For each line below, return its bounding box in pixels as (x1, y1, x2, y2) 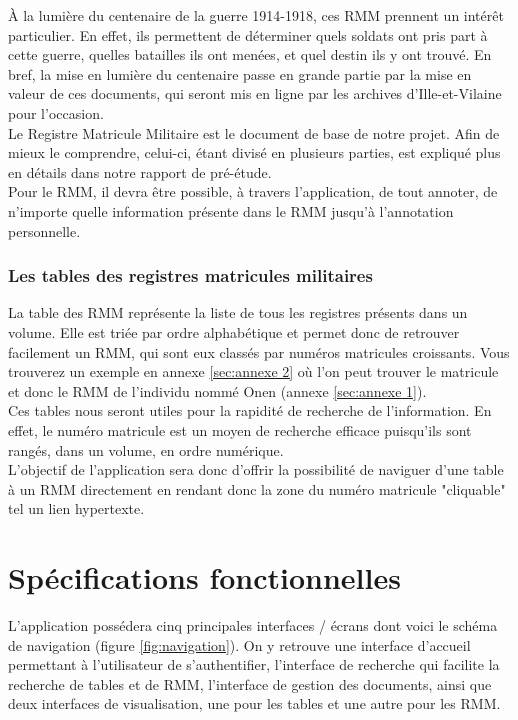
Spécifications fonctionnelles (8, 557, 401, 598)
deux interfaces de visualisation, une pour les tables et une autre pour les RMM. (8, 693, 501, 714)
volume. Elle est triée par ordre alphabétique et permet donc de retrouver (8, 321, 460, 342)
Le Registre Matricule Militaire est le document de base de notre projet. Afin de (8, 122, 500, 143)
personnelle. (8, 220, 81, 241)
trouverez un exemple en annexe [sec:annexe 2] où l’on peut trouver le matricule (8, 361, 499, 382)
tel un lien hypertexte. (8, 498, 145, 519)
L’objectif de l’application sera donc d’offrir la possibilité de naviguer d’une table (8, 459, 504, 480)
